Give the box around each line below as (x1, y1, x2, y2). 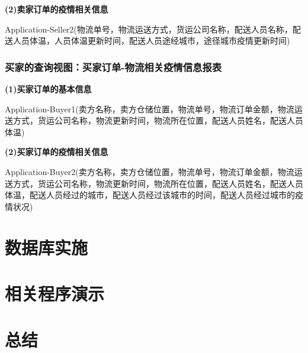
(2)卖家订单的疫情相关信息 (5, 3, 108, 15)
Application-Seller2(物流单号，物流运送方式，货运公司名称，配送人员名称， (5, 22, 293, 35)
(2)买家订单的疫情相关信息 (5, 145, 108, 158)
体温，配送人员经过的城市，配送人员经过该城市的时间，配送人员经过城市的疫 (5, 189, 303, 201)
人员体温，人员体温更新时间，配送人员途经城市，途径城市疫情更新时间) (12, 34, 290, 47)
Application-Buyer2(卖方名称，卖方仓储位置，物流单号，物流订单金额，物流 (5, 165, 294, 177)
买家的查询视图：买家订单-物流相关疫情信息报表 (5, 59, 222, 74)
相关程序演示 (5, 281, 105, 305)
